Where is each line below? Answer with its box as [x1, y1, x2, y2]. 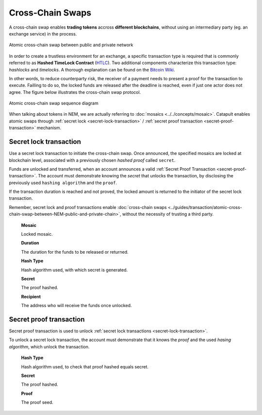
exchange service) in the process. [9, 31, 77, 36]
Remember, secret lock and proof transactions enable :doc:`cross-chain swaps [9, 204, 167, 210]
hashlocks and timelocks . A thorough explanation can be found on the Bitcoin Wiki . [9, 67, 175, 72]
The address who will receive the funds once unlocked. [21, 303, 132, 309]
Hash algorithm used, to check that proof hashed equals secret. [21, 363, 149, 369]
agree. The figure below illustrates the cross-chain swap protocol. [9, 89, 141, 95]
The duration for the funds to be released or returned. [21, 249, 129, 255]
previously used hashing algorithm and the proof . [9, 180, 117, 186]
